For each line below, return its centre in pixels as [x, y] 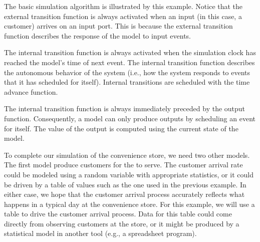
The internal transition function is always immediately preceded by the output [125, 108]
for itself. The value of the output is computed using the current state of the [121, 128]
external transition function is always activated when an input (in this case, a [123, 16]
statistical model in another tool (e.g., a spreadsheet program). [100, 233]
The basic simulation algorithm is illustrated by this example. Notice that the [123, 6]
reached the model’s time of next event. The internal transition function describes [129, 62]
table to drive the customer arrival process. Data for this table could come [118, 214]
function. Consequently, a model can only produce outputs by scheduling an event [130, 118]
